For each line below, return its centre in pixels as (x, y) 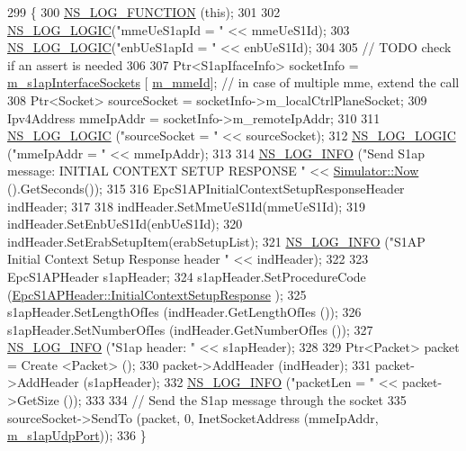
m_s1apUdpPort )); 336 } (77, 435)
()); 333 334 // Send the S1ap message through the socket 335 (235, 400)
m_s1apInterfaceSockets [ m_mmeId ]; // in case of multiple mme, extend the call (233, 82)
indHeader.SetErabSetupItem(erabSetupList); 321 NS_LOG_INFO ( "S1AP (216, 241)
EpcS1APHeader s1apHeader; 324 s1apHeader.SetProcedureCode (187, 276)
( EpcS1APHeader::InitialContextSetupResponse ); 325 (157, 294)
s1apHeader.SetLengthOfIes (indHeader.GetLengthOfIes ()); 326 (184, 312)
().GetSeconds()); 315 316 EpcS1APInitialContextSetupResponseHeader (206, 188)
